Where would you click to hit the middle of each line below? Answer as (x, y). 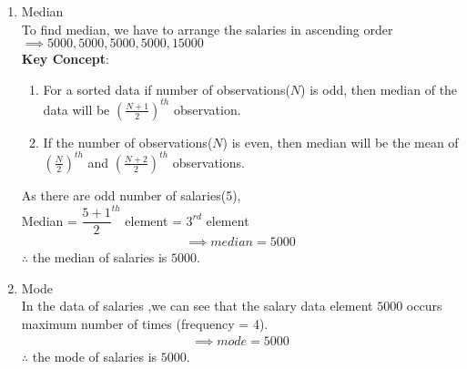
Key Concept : (65, 59)
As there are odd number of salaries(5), (131, 195)
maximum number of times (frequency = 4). (145, 323)
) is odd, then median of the (379, 89)
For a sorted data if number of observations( (167, 89)
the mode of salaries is (95, 356)
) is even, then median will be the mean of (340, 142)
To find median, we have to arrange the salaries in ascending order (207, 29)
